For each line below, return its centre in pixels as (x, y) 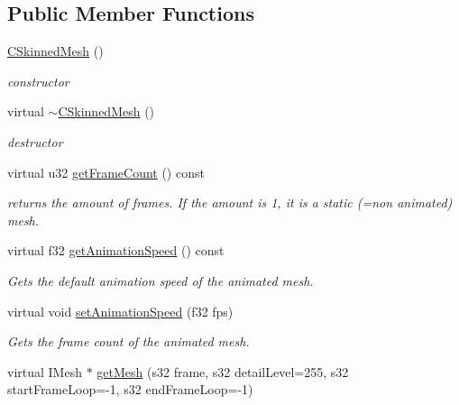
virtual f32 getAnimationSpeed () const (116, 250)
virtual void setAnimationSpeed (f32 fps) (120, 311)
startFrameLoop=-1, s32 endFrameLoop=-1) (130, 389)
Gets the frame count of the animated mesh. (129, 341)
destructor (35, 141)
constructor (38, 81)
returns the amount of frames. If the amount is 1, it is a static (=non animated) (230, 202)
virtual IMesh (45, 371)
